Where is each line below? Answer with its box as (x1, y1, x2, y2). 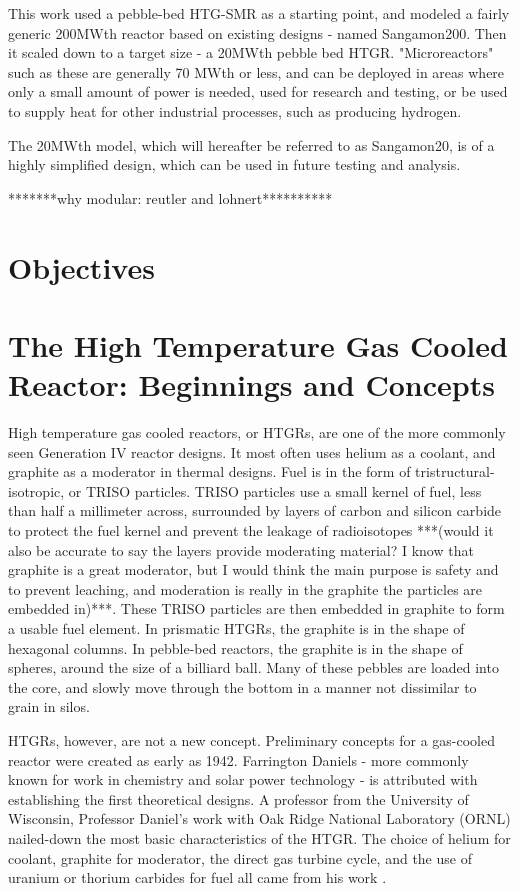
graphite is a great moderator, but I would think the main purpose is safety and (8, 559, 499, 580)
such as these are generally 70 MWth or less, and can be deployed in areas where (8, 61, 505, 82)
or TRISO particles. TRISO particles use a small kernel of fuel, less (68, 480, 482, 501)
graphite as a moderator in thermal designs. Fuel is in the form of (8, 461, 411, 482)
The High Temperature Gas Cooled (8, 324, 508, 365)
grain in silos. (8, 696, 90, 717)
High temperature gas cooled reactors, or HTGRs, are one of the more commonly (8, 422, 506, 443)
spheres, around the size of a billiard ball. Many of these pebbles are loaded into (8, 657, 499, 678)
